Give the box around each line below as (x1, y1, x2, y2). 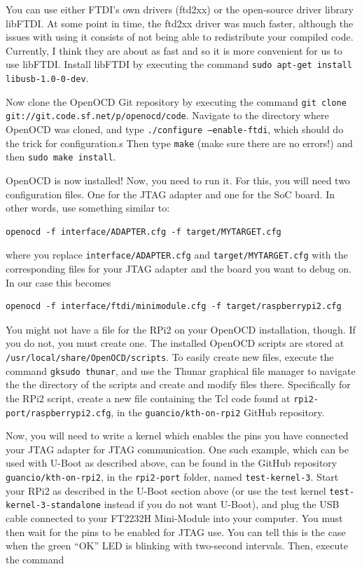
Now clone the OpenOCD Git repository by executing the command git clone (6, 94, 347, 109)
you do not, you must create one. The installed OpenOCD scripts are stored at (6, 336, 344, 350)
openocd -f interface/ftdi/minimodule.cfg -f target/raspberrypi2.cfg (6, 301, 342, 312)
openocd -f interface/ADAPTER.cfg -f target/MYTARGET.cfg (6, 226, 281, 237)
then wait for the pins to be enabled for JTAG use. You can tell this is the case (6, 524, 346, 539)
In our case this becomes (6, 275, 111, 289)
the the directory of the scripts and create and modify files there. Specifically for (6, 377, 351, 392)
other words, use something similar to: (6, 200, 170, 215)
